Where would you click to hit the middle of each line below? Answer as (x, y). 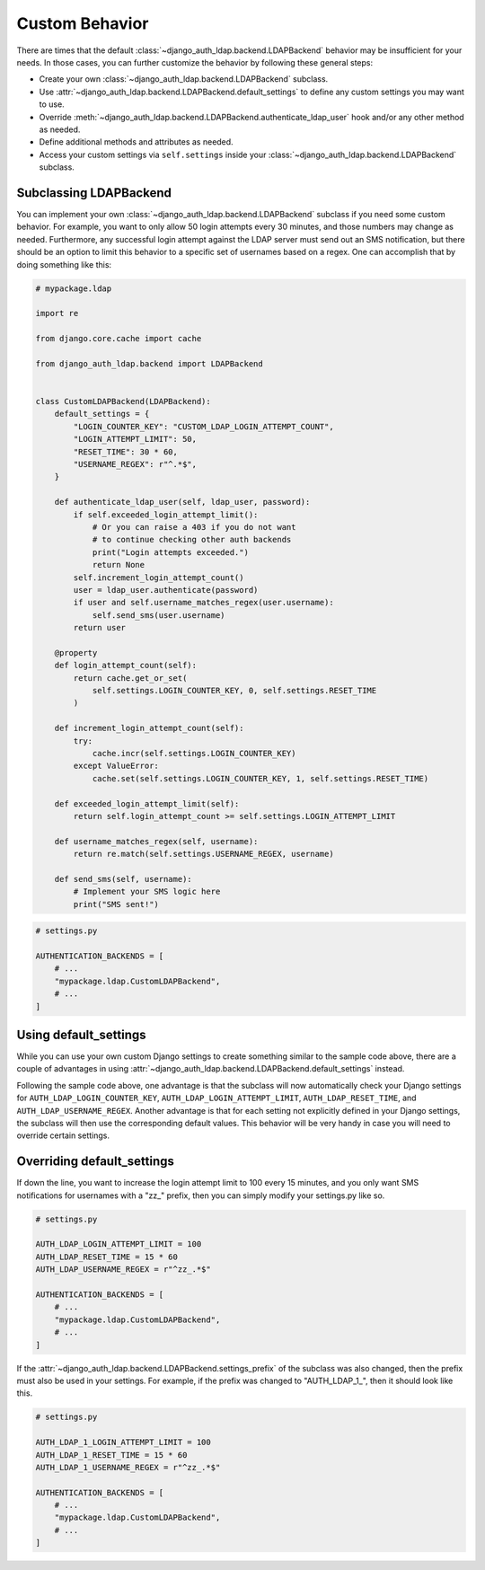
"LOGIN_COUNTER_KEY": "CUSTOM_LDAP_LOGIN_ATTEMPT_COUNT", (203, 426)
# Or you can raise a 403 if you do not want (194, 527)
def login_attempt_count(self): (126, 666)
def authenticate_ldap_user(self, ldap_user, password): (182, 502)
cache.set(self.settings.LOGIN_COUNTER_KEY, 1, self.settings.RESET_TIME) (260, 778)
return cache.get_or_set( (130, 678)
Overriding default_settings (96, 1162)
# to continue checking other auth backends (192, 540)
